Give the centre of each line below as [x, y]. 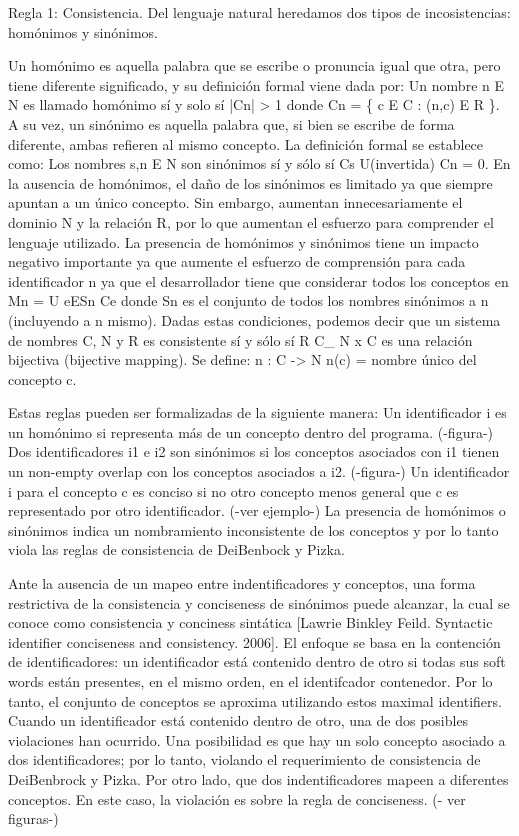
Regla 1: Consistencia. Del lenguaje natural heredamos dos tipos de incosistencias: [259, 12]
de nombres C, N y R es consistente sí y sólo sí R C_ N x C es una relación [240, 339]
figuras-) [33, 818]
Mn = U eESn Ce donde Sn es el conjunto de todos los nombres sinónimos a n [248, 300]
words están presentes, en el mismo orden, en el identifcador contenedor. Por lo [250, 681]
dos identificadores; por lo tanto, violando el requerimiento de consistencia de [244, 759]
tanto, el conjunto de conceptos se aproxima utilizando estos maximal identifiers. [255, 700]
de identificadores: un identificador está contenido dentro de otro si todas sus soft [257, 661]
